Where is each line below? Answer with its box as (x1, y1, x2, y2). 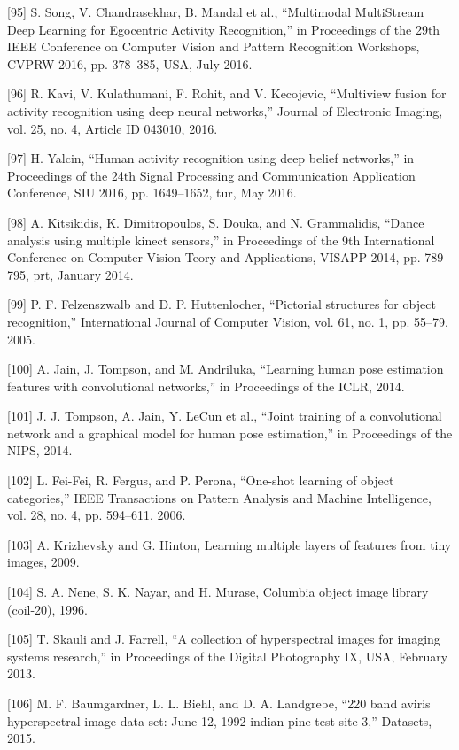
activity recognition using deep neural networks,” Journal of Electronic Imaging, (7, 101, 443, 120)
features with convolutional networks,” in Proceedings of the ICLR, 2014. (7, 376, 405, 395)
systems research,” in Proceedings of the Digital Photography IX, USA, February (7, 646, 448, 665)
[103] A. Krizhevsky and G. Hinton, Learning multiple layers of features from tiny (7, 535, 452, 553)
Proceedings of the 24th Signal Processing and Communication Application (7, 166, 416, 184)
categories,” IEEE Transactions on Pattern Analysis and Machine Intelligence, (7, 488, 432, 506)
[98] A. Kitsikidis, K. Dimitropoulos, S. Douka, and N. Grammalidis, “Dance (7, 213, 424, 231)
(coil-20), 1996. (7, 599, 88, 618)
